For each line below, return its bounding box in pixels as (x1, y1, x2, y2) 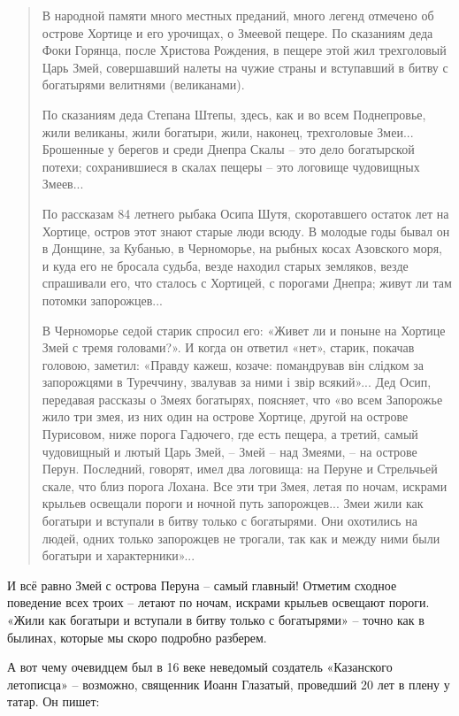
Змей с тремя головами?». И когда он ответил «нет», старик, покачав (42, 338, 415, 357)
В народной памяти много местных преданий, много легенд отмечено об (42, 6, 434, 24)
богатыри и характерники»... (42, 546, 195, 565)
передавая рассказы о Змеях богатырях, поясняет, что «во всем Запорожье (42, 389, 443, 408)
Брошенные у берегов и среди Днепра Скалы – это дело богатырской (42, 140, 415, 158)
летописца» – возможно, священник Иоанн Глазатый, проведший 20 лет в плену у (7, 674, 450, 693)
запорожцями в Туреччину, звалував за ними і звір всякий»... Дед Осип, (42, 373, 432, 391)
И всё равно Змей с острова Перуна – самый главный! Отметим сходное (7, 575, 397, 594)
